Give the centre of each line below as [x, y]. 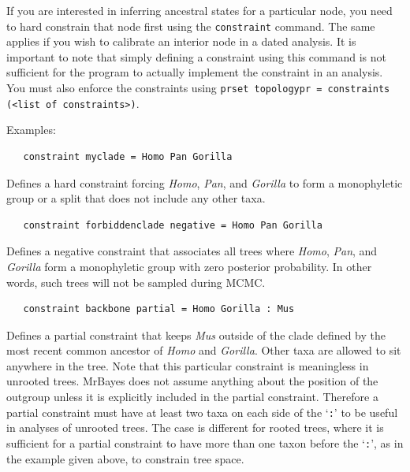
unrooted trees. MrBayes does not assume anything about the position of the [192, 381]
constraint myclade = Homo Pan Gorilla [128, 156]
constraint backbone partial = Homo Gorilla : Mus [159, 309]
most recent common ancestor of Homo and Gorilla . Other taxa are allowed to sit [204, 350]
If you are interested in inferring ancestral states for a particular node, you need [199, 10]
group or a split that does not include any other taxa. [136, 198]
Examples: [31, 130]
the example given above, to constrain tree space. [125, 458]
